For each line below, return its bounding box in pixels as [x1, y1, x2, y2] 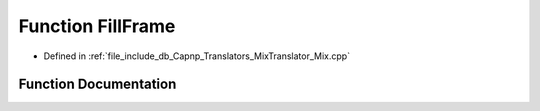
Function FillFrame [18, 15, 176, 37]
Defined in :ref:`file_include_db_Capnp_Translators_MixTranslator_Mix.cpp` [43, 50, 350, 62]
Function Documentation [18, 76, 177, 93]
